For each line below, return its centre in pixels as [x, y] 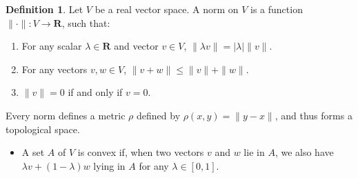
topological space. [43, 129]
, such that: [86, 22]
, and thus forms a [314, 115]
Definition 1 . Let [44, 9]
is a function [277, 9]
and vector [136, 46]
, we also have [304, 152]
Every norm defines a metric [66, 115]
